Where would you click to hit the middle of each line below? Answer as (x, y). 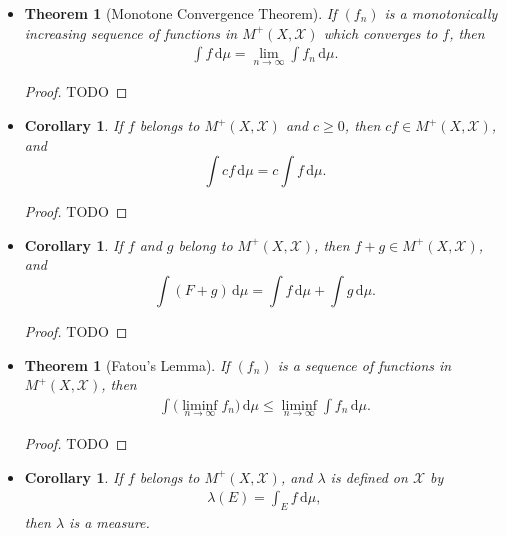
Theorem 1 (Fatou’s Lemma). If (127, 364)
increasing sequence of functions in (131, 32)
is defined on (369, 476)
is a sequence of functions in (364, 364)
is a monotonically (441, 13)
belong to (205, 244)
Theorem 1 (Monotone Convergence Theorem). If (180, 13)
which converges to (380, 32)
